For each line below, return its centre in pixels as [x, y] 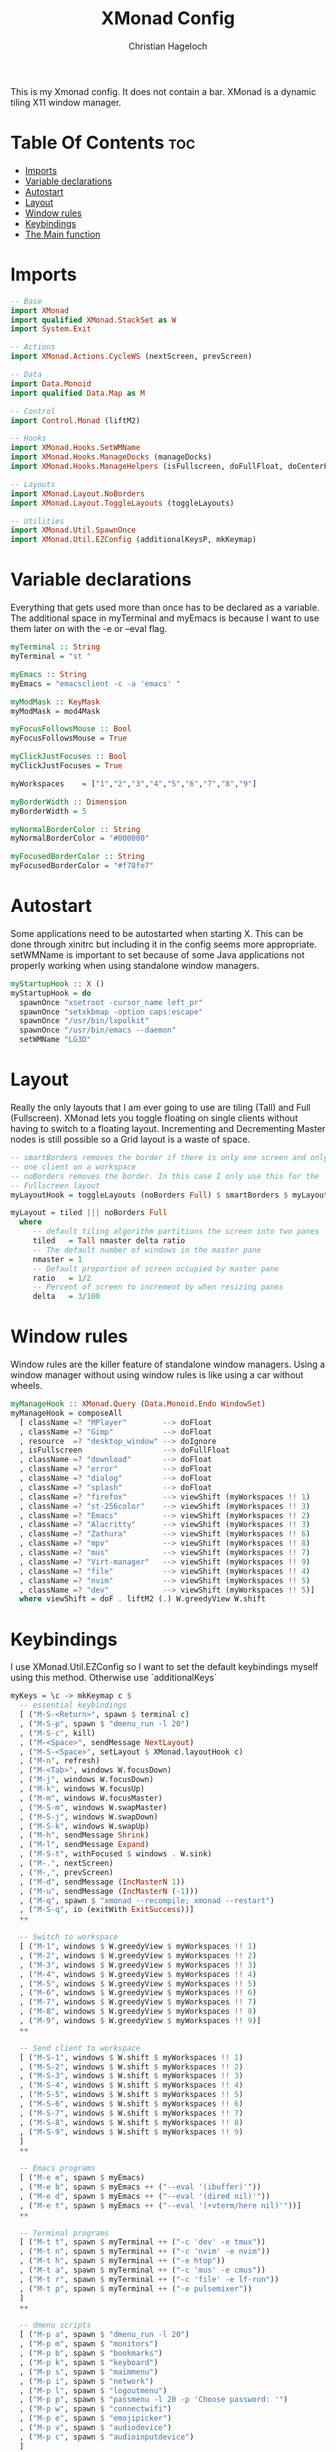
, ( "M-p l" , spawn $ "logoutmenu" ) [93, 2390]
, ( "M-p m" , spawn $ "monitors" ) [89, 2344]
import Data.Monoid [51, 383]
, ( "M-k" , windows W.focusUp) [82, 1789]
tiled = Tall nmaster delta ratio [109, 1241]
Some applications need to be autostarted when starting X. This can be [157, 933]
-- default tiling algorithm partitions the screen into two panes [176, 1232]
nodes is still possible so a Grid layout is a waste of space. [130, 1139]
